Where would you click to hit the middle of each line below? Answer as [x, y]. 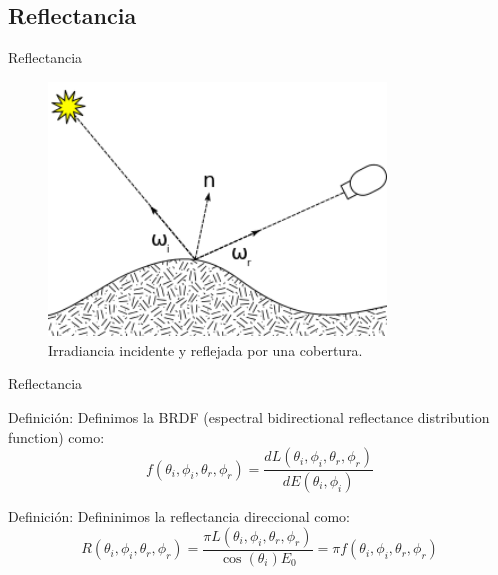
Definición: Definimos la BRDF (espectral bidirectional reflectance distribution [249, 416]
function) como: [56, 436]
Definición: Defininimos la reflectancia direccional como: [179, 516]
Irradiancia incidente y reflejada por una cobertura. [205, 349]
